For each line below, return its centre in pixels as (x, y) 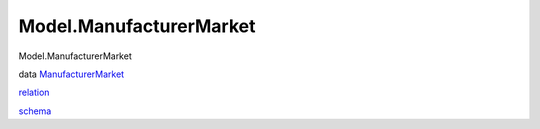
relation (34, 92)
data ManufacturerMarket (71, 74)
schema (35, 111)
